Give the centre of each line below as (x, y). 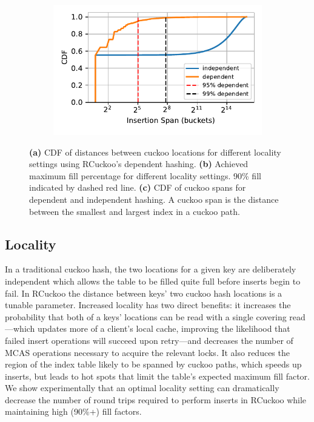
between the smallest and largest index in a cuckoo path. (135, 211)
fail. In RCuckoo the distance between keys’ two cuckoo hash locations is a (144, 293)
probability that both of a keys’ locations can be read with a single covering (146, 316)
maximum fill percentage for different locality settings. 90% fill (145, 175)
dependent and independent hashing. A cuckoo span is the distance (154, 199)
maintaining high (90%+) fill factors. (73, 411)
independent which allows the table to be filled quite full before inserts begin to (153, 281)
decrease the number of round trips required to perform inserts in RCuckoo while (156, 399)
